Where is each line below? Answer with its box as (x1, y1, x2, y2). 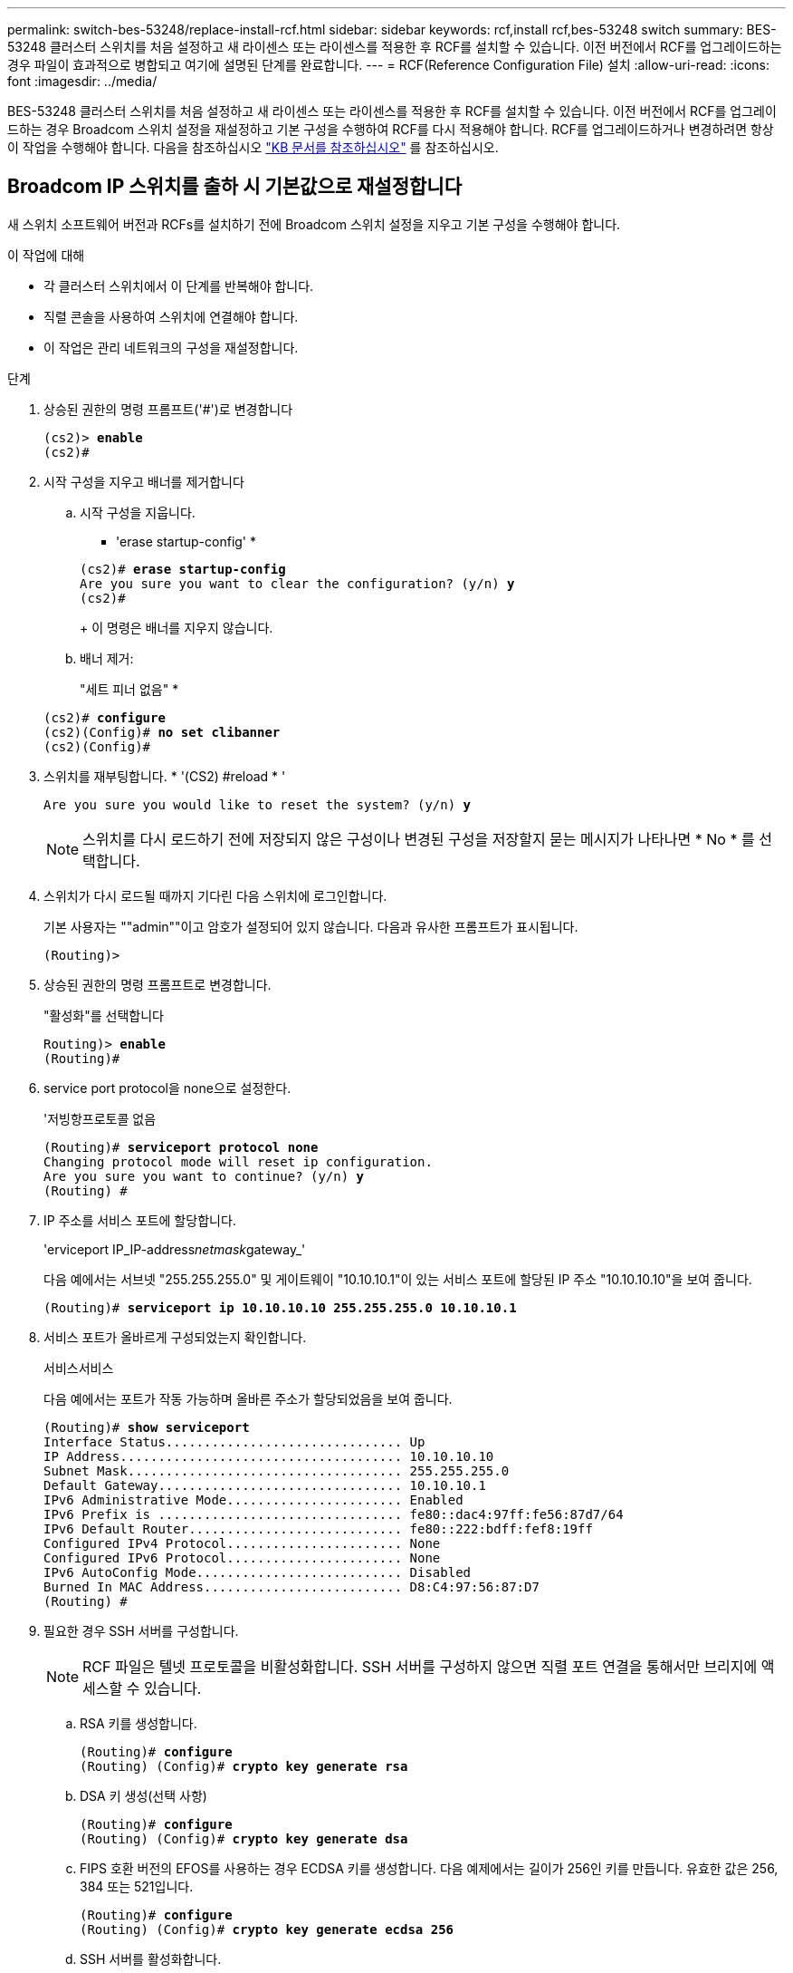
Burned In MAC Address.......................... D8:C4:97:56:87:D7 (43, 1579, 540, 1594)
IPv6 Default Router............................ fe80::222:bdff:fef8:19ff (43, 1521, 593, 1536)
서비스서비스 (43, 1359, 114, 1376)
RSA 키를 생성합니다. (80, 1715, 197, 1731)
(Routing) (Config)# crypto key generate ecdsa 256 (80, 1921, 454, 1937)
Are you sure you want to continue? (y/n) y (43, 1168, 365, 1184)
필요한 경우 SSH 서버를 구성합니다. (43, 1622, 239, 1639)
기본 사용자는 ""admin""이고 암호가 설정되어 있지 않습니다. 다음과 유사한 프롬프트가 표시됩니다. (43, 918, 578, 934)
